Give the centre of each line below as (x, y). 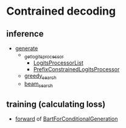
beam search (38, 84)
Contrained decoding (61, 11)
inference (25, 34)
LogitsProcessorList (58, 63)
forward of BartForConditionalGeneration (66, 119)
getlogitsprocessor (44, 57)
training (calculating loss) (56, 104)
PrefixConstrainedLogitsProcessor (76, 69)
